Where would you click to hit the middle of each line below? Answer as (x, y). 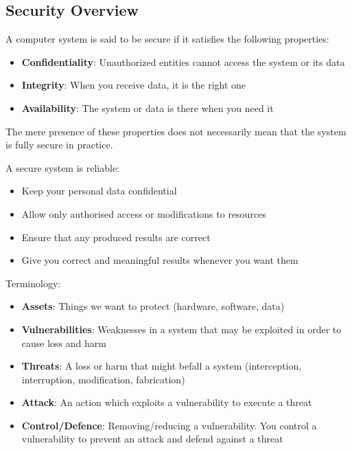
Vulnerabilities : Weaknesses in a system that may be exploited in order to (181, 329)
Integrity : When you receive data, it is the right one (134, 85)
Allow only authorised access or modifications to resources (144, 213)
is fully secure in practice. (59, 145)
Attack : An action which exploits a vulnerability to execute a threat (167, 402)
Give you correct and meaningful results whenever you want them (160, 260)
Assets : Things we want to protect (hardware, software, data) (153, 306)
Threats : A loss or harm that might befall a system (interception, (162, 366)
